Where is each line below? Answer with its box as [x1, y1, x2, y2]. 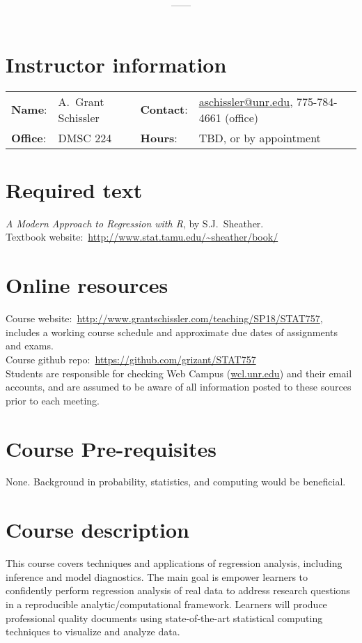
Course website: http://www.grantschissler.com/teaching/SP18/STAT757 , [6, 311, 323, 326]
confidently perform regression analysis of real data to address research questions [6, 583, 350, 598]
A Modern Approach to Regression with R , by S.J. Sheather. [6, 215, 264, 230]
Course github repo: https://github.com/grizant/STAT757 [6, 351, 256, 366]
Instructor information [6, 50, 227, 78]
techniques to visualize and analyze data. [6, 624, 180, 639]
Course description [6, 515, 189, 544]
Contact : [140, 101, 188, 118]
